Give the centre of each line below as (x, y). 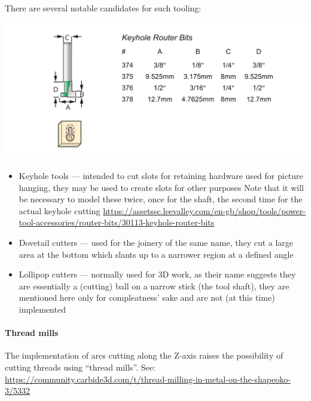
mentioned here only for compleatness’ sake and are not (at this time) (147, 297)
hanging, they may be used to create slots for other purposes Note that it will (161, 187)
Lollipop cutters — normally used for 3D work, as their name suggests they (157, 274)
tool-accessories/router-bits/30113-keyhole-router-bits (117, 222)
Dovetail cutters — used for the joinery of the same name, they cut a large (156, 243)
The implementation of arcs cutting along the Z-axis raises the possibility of (144, 355)
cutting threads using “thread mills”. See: (80, 367)
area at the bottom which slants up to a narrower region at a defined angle (156, 254)
